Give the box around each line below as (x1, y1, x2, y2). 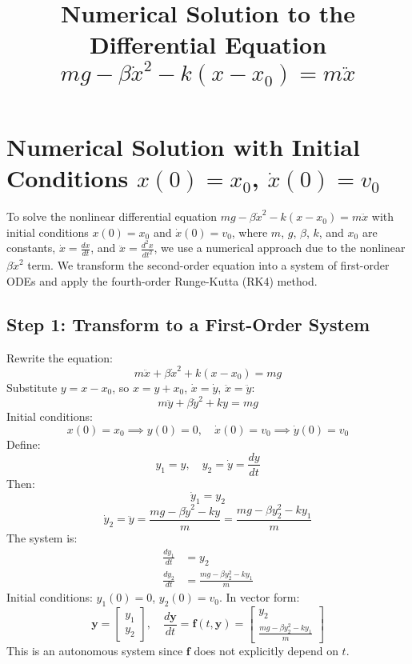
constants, (6, 239, 56, 256)
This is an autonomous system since (6, 642, 183, 658)
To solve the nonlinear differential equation (6, 208, 218, 225)
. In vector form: (218, 589, 300, 606)
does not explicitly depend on (194, 642, 338, 658)
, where (231, 223, 268, 240)
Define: (6, 435, 41, 452)
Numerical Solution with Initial (6, 130, 360, 163)
